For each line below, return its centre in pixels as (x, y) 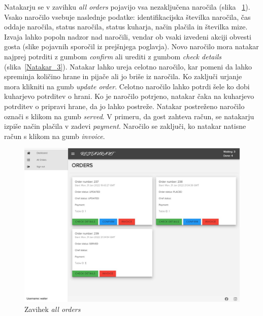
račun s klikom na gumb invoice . (55, 136)
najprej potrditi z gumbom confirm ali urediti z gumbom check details (113, 56)
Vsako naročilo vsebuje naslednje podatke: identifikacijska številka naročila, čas (127, 16)
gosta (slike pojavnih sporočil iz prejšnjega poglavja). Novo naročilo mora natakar (131, 46)
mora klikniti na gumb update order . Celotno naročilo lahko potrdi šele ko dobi (127, 86)
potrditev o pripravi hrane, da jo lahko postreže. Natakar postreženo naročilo (124, 106)
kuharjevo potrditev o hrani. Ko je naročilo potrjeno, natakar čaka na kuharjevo (129, 96)
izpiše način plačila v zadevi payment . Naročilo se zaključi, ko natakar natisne (125, 126)
